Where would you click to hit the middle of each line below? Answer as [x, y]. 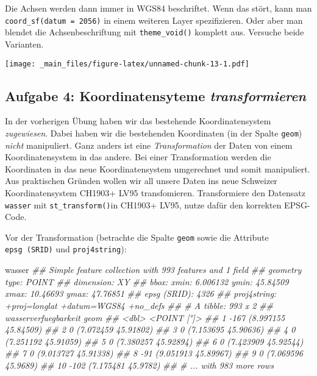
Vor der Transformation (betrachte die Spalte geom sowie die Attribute [137, 237]
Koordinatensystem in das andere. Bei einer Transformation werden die [138, 157]
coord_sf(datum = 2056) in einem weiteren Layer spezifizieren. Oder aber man [154, 20]
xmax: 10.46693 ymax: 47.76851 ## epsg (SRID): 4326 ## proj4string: [141, 293]
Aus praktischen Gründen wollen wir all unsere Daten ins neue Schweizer [141, 181]
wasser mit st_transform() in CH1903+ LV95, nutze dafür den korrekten [143, 204]
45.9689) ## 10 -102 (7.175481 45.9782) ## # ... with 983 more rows [139, 365]
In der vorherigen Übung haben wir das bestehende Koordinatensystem [138, 121]
